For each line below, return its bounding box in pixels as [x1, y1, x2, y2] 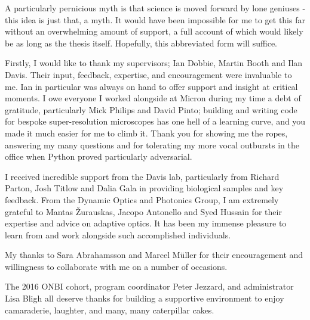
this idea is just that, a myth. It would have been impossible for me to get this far [5, 13, 305, 26]
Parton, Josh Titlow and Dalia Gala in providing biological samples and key [5, 182, 284, 194]
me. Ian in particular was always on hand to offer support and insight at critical [5, 80, 298, 92]
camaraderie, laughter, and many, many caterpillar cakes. [5, 303, 214, 316]
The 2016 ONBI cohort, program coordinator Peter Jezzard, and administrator [5, 280, 294, 293]
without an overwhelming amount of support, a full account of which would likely [5, 25, 303, 38]
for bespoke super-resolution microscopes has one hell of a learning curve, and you [5, 115, 306, 128]
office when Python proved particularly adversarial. [5, 150, 192, 163]
